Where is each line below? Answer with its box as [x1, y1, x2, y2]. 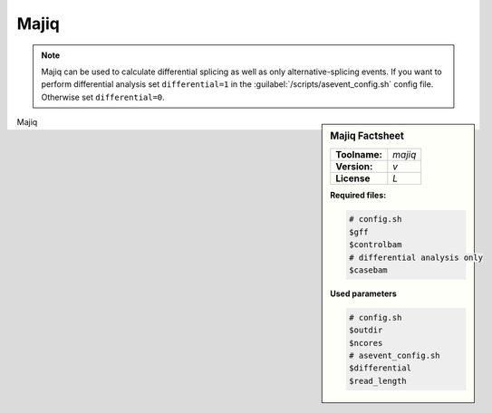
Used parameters [330, 288, 398, 299]
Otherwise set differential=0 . [41, 91, 165, 102]
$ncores [349, 338, 383, 348]
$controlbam [349, 240, 402, 250]
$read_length [349, 376, 407, 386]
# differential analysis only [349, 252, 484, 263]
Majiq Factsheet [330, 130, 405, 142]
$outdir [349, 325, 383, 335]
